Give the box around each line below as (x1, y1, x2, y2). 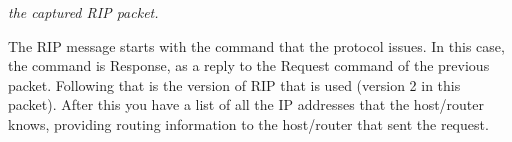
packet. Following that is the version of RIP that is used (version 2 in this (8, 74, 461, 95)
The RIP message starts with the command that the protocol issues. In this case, (8, 35, 505, 56)
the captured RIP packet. (8, 2, 159, 22)
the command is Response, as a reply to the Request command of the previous (8, 55, 490, 76)
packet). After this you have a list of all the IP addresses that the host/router (8, 94, 485, 115)
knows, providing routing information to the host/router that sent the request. (8, 113, 489, 134)
